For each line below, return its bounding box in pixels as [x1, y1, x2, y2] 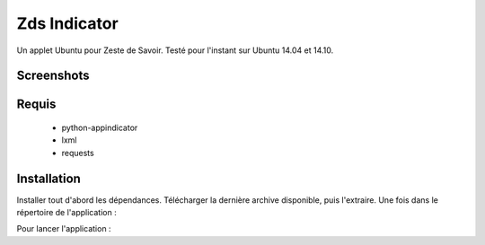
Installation [16, 171, 81, 186]
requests [61, 147, 94, 158]
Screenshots [16, 68, 90, 83]
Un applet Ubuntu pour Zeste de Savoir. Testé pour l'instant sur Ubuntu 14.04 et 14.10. [16, 45, 334, 56]
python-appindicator [61, 122, 138, 133]
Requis [16, 97, 57, 112]
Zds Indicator [16, 13, 119, 33]
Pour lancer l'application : [16, 223, 111, 234]
